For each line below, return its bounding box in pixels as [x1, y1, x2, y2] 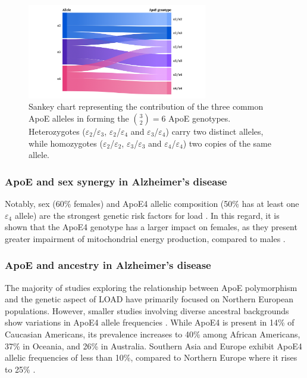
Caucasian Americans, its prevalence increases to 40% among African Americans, [5, 327, 300, 340]
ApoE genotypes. [168, 111, 231, 124]
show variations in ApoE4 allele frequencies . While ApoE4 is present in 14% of [5, 316, 295, 329]
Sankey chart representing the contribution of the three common [29, 100, 264, 113]
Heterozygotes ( [29, 125, 86, 137]
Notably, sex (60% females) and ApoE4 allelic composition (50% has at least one [5, 197, 299, 209]
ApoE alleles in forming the [29, 111, 129, 124]
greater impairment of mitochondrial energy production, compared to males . [5, 232, 286, 244]
